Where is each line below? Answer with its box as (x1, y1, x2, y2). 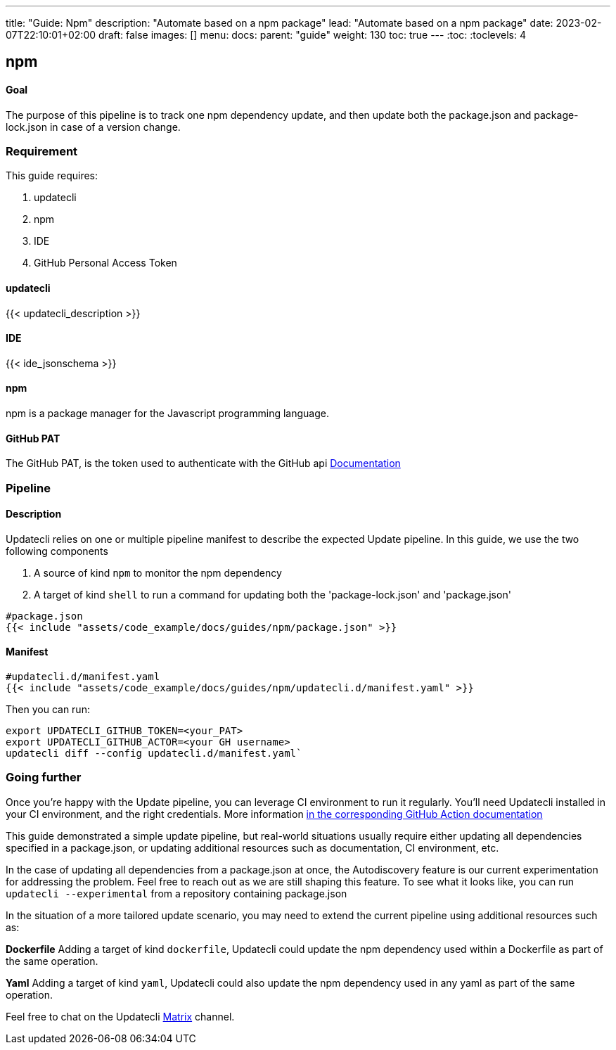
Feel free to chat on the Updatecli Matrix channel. (6, 1010, 235, 1023)
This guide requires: (6, 169, 98, 182)
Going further (6, 770, 82, 785)
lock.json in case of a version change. (6, 120, 181, 133)
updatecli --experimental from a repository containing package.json (6, 887, 347, 899)
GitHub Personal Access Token (34, 257, 177, 269)
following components (6, 544, 108, 557)
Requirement (6, 144, 78, 159)
